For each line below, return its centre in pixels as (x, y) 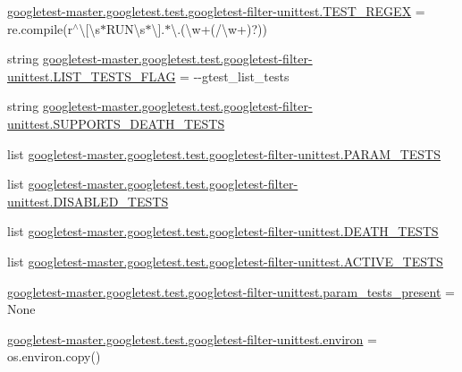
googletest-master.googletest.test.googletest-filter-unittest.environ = (192, 338)
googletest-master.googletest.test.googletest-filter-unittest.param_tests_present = (231, 291)
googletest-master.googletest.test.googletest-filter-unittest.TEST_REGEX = (216, 11)
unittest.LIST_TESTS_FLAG (92, 76)
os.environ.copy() (54, 356)
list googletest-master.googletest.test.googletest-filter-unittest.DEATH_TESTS (223, 231)
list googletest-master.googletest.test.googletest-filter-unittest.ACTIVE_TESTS (225, 261)
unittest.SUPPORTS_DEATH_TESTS (116, 123)
